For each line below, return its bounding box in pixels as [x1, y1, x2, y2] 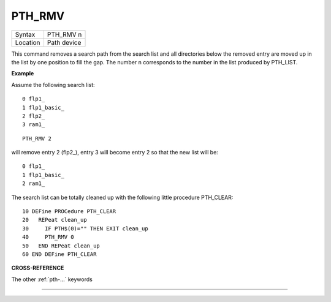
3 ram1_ [22, 121, 45, 128]
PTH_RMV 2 [22, 135, 51, 142]
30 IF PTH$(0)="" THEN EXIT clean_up [22, 225, 148, 232]
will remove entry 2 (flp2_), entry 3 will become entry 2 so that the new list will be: [11, 149, 219, 156]
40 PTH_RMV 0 [22, 233, 74, 241]
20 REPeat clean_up [22, 216, 87, 224]
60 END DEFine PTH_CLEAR [22, 251, 97, 257]
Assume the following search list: [11, 81, 95, 88]
